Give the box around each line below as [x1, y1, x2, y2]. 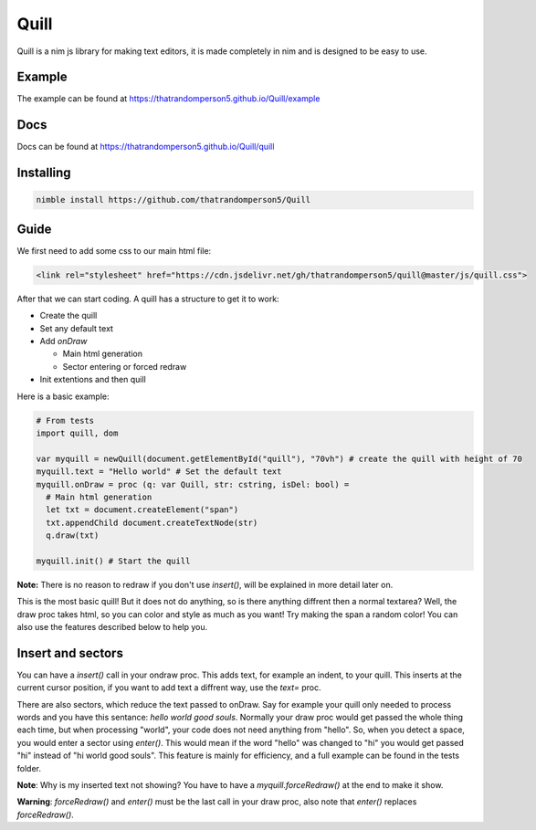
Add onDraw [39, 336, 88, 346]
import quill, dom [36, 427, 119, 438]
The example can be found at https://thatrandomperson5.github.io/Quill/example [16, 93, 321, 104]
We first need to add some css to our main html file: [16, 245, 212, 256]
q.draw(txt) [46, 531, 100, 541]
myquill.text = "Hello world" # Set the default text [36, 467, 282, 477]
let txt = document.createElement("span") [46, 505, 239, 515]
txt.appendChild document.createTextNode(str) [46, 517, 258, 528]
